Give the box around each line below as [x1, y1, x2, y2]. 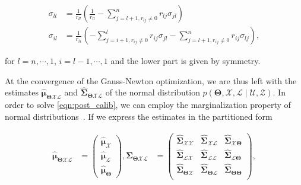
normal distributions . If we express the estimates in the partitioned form [5, 110, 273, 122]
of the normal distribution [105, 86, 200, 98]
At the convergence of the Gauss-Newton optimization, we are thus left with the [5, 74, 297, 87]
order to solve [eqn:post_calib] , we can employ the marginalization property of [5, 98, 291, 111]
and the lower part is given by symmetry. [110, 55, 261, 67]
